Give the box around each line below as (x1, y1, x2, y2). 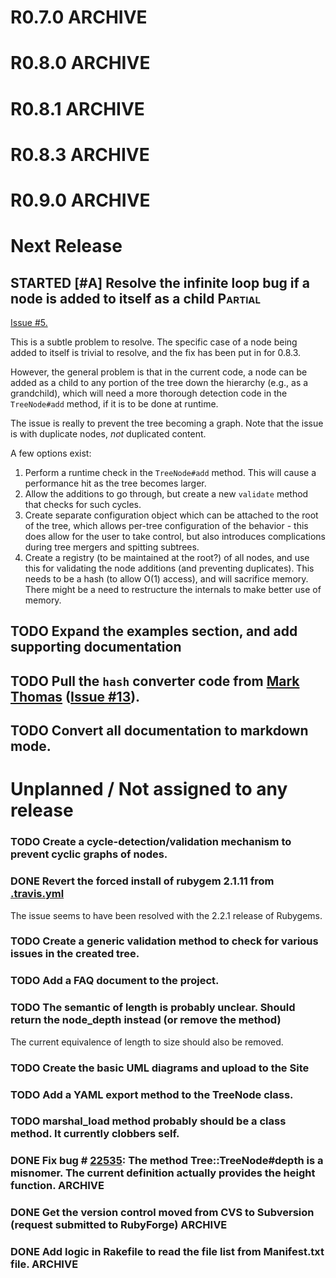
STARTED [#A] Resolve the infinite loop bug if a (10, 274, 310, 291)
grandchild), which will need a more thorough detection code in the (10, 387, 288, 399)
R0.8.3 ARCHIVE (10, 143, 150, 166)
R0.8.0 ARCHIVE (10, 52, 151, 75)
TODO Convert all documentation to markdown (10, 722, 309, 740)
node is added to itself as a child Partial (10, 290, 262, 307)
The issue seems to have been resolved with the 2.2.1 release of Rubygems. (10, 909, 323, 921)
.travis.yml (10, 887, 65, 901)
